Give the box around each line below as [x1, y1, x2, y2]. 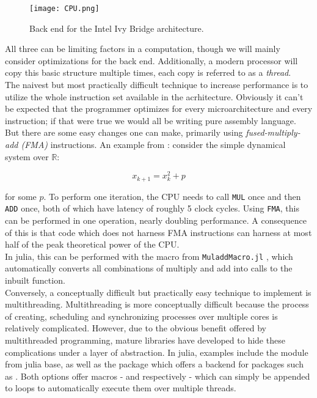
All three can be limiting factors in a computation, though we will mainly [5, 42, 280, 55]
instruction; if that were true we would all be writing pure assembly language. [5, 114, 296, 127]
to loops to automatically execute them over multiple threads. [5, 381, 236, 394]
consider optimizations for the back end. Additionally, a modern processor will [5, 54, 298, 67]
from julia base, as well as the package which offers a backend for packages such [5, 358, 304, 370]
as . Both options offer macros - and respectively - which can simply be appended [5, 369, 310, 382]
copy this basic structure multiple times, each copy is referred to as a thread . [5, 66, 291, 79]
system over [5, 150, 49, 163]
